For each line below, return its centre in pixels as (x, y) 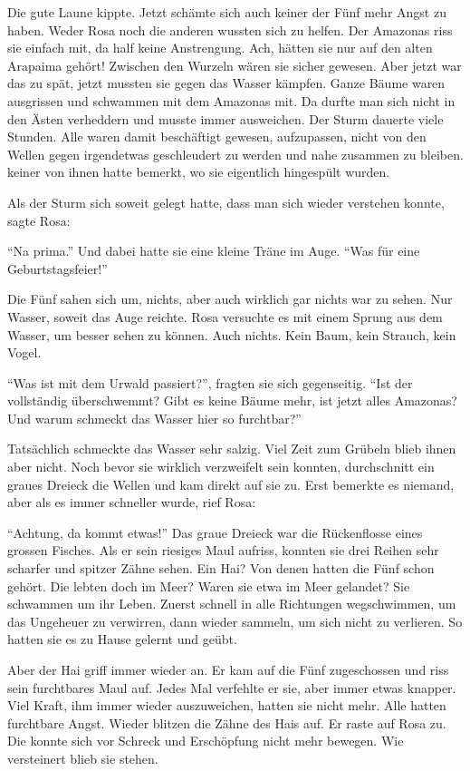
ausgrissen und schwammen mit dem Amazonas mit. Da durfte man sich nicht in (231, 100)
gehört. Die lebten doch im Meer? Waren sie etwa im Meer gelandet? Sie (209, 586)
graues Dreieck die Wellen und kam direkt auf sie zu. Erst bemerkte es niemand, (231, 484)
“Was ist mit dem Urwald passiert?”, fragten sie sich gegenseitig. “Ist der (210, 382)
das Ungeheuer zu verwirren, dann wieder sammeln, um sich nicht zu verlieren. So (235, 621)
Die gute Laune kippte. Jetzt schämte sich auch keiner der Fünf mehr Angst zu (227, 12)
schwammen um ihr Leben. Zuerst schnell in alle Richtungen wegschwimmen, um (232, 604)
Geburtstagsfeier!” (58, 268)
